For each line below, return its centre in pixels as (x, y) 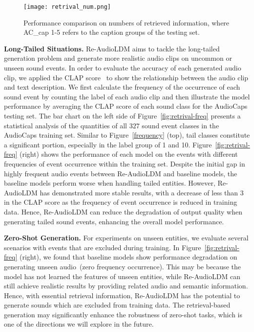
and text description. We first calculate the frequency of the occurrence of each (122, 87)
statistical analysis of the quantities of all (65, 125)
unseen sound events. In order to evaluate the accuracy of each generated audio (123, 68)
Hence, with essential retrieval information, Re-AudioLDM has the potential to (122, 295)
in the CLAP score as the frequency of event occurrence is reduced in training (121, 202)
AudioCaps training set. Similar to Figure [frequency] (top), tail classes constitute (127, 135)
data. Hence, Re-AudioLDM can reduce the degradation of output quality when (123, 211)
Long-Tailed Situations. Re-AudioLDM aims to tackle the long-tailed (112, 48)
